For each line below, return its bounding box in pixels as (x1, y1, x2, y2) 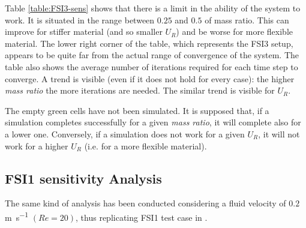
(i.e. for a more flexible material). (84, 139, 207, 152)
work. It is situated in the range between (5, 13, 155, 26)
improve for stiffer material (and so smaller (5, 25, 163, 38)
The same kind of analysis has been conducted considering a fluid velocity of (5, 197, 286, 209)
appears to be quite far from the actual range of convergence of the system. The (5, 49, 299, 61)
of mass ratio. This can (205, 13, 289, 26)
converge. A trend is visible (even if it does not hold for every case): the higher (5, 72, 295, 85)
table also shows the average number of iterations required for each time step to (5, 60, 298, 73)
